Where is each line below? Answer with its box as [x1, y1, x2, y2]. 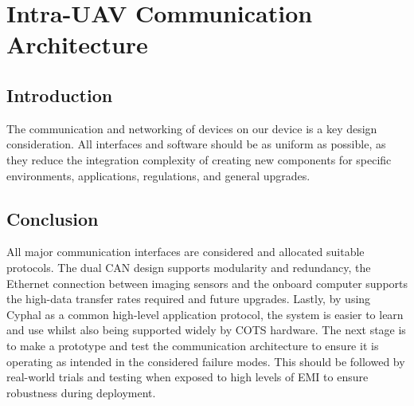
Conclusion [6, 206, 99, 231]
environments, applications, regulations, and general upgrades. [6, 167, 310, 183]
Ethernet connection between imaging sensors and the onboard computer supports [6, 274, 408, 291]
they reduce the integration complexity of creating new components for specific [6, 151, 392, 168]
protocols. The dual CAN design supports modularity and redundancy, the [6, 258, 371, 275]
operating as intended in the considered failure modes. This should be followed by [6, 353, 405, 369]
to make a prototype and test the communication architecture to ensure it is [6, 337, 379, 353]
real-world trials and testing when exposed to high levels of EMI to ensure [6, 369, 369, 385]
